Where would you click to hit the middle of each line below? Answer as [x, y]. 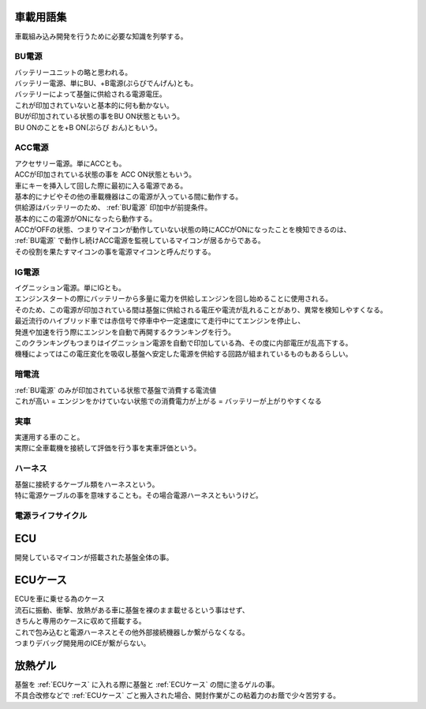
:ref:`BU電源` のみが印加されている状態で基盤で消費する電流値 [116, 390]
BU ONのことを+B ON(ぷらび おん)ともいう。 [88, 127]
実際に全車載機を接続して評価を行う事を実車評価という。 [108, 448]
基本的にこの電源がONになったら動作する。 [86, 218]
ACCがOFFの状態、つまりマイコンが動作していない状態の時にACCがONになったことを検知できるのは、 [183, 229]
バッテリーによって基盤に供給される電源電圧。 [90, 94]
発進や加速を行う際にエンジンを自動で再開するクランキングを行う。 [125, 332]
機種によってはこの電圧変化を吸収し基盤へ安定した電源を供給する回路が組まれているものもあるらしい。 [183, 354]
